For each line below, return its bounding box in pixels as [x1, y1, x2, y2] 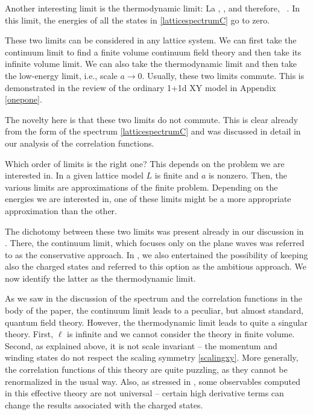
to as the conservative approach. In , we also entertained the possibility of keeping [5, 248, 308, 261]
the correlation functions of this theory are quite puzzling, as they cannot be [5, 363, 288, 376]
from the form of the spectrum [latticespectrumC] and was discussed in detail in [5, 125, 301, 138]
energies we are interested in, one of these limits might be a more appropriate [5, 192, 291, 205]
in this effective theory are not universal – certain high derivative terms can [5, 387, 284, 399]
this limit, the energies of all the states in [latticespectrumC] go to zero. [5, 13, 270, 26]
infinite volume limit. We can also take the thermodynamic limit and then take [5, 57, 297, 70]
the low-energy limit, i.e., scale [5, 69, 118, 81]
